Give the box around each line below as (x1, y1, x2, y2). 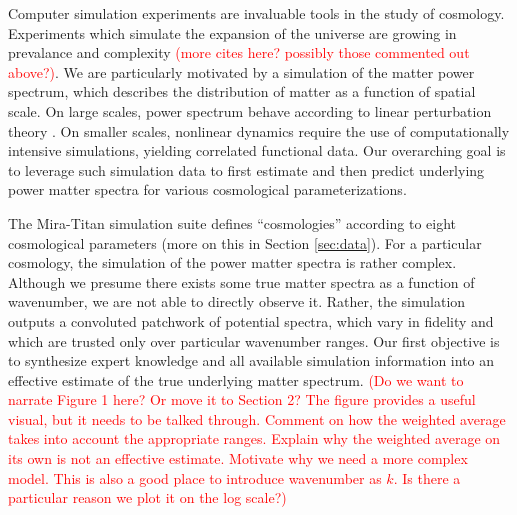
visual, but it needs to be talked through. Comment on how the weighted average (8, 408, 506, 429)
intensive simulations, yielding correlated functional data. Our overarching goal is (8, 140, 506, 161)
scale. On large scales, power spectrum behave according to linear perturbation (8, 100, 492, 121)
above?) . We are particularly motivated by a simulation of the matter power (8, 61, 475, 82)
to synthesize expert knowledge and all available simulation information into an (8, 350, 495, 371)
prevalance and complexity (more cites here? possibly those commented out (8, 42, 470, 63)
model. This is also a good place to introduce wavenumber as (8, 467, 382, 488)
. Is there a (393, 467, 461, 488)
